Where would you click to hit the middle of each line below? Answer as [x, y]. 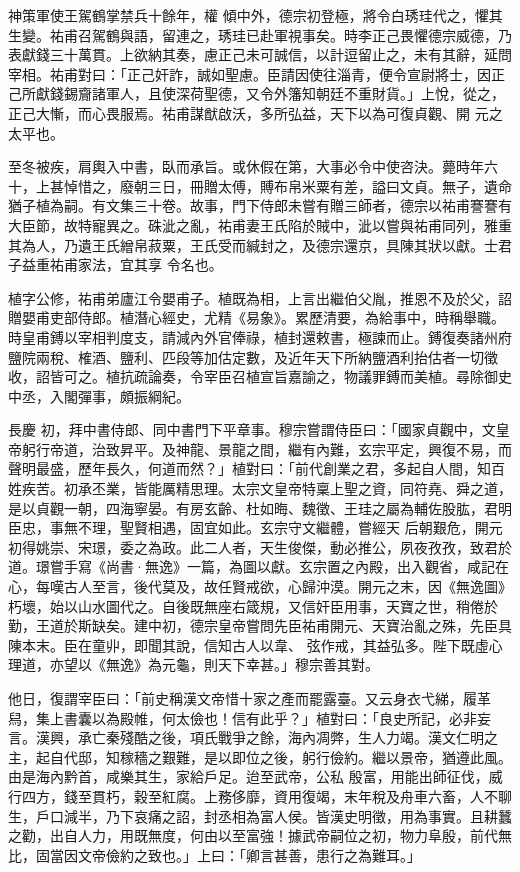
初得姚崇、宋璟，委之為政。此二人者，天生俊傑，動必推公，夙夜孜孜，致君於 [260, 546]
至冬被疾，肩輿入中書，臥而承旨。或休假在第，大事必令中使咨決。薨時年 [246, 166]
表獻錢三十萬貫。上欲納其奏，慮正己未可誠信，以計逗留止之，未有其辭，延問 [260, 54]
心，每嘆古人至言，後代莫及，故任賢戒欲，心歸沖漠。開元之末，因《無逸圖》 [260, 586]
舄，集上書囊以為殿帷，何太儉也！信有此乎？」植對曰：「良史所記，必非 [242, 717]
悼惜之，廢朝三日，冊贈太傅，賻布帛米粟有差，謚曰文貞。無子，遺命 [287, 185]
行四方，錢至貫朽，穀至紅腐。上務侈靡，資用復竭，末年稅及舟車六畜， [239, 795]
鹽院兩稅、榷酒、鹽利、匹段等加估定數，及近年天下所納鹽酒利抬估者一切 [246, 356]
